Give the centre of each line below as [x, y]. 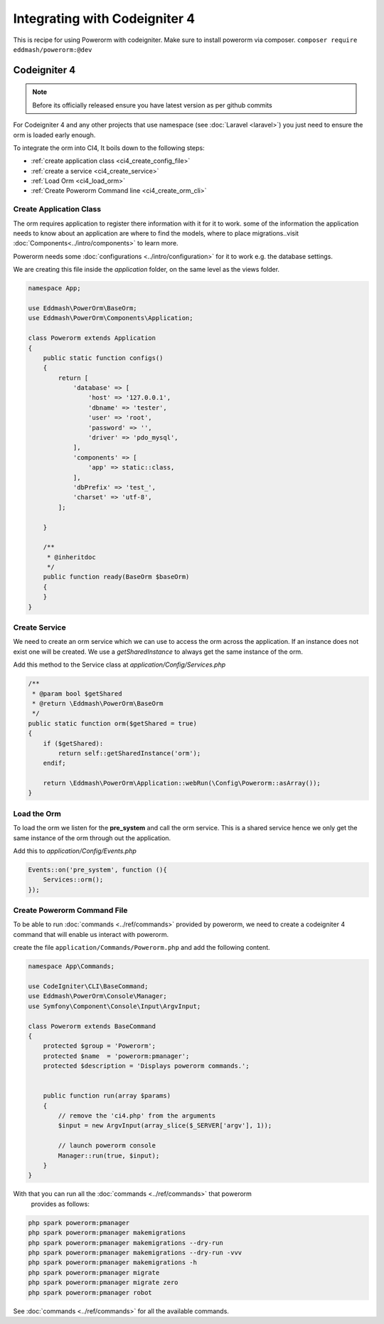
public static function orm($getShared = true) [112, 723]
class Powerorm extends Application [92, 338]
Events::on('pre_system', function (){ [97, 869]
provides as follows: [60, 1204]
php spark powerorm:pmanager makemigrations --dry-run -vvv [135, 1252]
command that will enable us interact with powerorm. [91, 934]
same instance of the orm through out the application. [92, 838]
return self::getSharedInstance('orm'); [129, 753]
